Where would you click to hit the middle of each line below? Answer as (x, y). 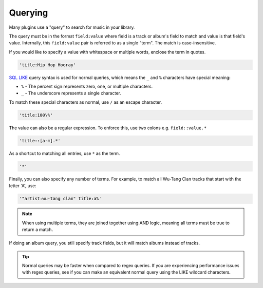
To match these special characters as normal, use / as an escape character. (85, 102)
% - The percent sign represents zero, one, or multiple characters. (87, 86)
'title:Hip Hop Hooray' (48, 65)
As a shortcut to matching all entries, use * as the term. (65, 153)
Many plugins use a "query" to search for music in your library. (72, 27)
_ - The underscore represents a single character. (71, 93)
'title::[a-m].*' (40, 141)
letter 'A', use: (23, 186)
